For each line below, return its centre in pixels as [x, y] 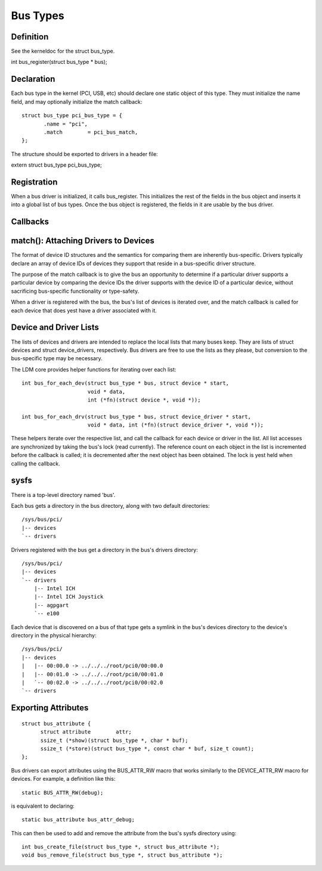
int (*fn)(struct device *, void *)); [144, 400]
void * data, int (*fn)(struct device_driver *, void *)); [176, 425]
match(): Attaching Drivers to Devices [83, 241]
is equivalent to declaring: [43, 806]
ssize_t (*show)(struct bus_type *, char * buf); [114, 740]
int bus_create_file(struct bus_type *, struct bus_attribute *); [121, 847]
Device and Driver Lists [55, 328]
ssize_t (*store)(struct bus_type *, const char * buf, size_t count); [147, 749]
